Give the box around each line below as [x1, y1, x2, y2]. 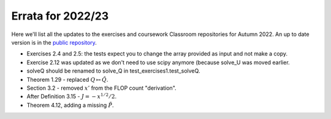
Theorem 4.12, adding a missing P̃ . [26, 101, 114, 109]
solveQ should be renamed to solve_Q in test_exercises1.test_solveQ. [26, 67, 200, 74]
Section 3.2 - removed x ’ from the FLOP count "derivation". [26, 84, 177, 92]
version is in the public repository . [11, 38, 97, 46]
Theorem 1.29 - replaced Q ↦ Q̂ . [26, 76, 108, 83]
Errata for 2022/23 [11, 9, 109, 23]
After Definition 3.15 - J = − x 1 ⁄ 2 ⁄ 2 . [26, 92, 116, 100]
